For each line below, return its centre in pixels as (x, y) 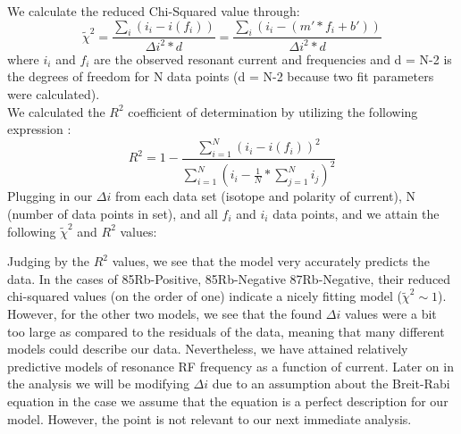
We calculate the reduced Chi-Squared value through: (154, 11)
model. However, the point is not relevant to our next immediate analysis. (210, 418)
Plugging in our (50, 196)
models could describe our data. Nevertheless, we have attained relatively (208, 349)
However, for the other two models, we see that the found (165, 313)
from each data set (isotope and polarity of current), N (265, 196)
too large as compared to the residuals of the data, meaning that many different (226, 331)
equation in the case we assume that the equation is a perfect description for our (228, 401)
